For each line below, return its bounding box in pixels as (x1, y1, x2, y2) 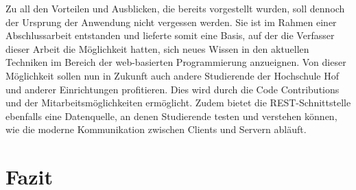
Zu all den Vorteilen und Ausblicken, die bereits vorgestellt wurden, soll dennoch (5, 1, 345, 15)
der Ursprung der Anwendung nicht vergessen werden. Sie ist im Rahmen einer (5, 14, 337, 29)
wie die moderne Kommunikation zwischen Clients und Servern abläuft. (5, 122, 307, 136)
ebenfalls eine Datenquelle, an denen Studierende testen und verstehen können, (5, 108, 337, 123)
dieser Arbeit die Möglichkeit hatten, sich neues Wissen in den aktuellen (5, 41, 309, 56)
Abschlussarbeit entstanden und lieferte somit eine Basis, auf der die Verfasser (5, 28, 335, 43)
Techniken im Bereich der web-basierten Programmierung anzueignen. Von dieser (5, 55, 346, 69)
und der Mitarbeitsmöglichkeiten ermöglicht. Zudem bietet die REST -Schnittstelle (5, 95, 351, 110)
